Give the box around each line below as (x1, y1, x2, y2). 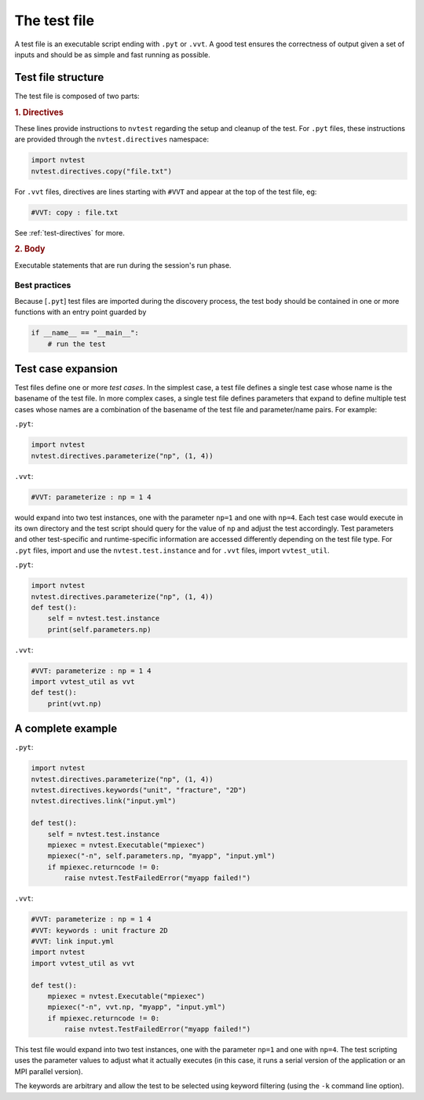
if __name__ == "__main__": (31, 328, 139, 338)
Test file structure (14, 71, 104, 84)
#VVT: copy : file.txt (31, 208, 119, 217)
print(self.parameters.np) (47, 625, 152, 634)
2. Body (14, 243, 46, 254)
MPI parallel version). (14, 1066, 83, 1076)
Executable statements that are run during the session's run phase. (14, 260, 232, 270)
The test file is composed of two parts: (14, 91, 141, 100)
